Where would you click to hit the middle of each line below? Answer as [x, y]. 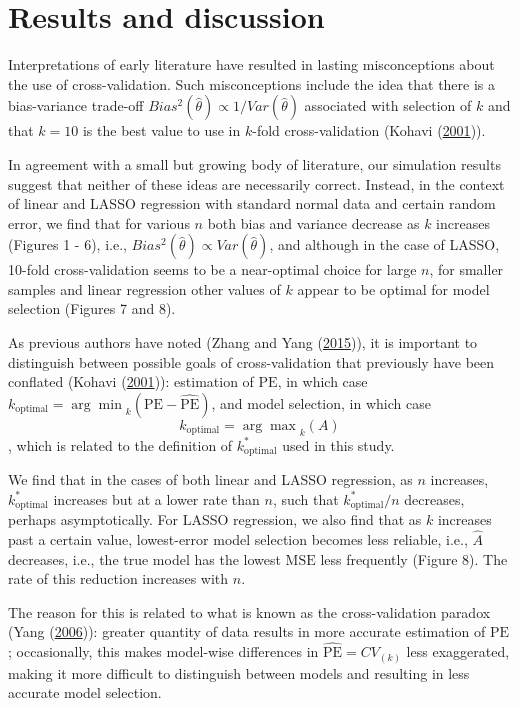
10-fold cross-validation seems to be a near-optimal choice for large [212, 269]
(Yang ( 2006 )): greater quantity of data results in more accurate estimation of [247, 631]
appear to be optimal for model [393, 288]
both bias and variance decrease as [313, 222]
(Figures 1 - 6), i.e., [67, 244]
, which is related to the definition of [120, 444]
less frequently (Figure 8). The [414, 558]
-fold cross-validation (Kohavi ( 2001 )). [369, 130]
